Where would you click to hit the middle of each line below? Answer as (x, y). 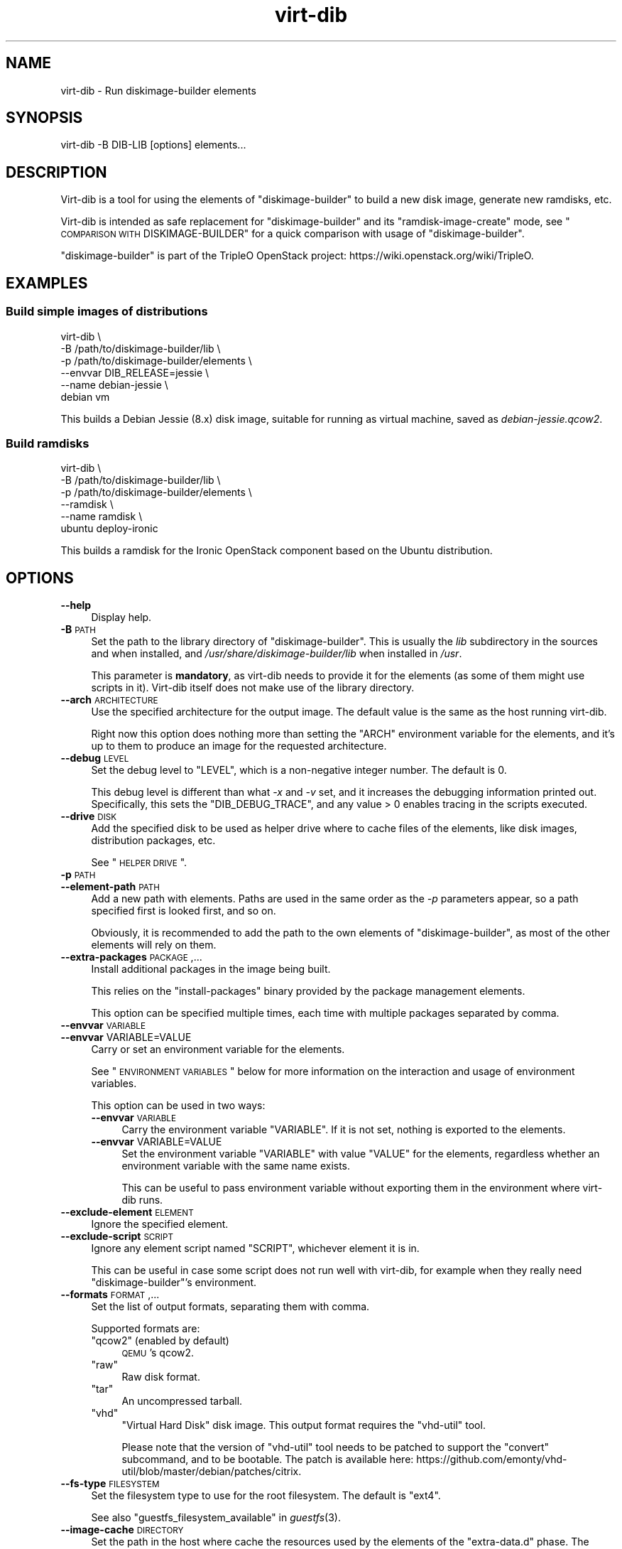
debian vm (85, 396)
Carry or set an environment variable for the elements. (218, 1049)
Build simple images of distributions (107, 312)
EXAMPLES (47, 283)
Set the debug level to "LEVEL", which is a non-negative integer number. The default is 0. (299, 770)
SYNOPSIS (44, 118)
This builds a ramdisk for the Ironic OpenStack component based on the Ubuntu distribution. (277, 551)
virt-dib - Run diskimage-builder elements (158, 90)
